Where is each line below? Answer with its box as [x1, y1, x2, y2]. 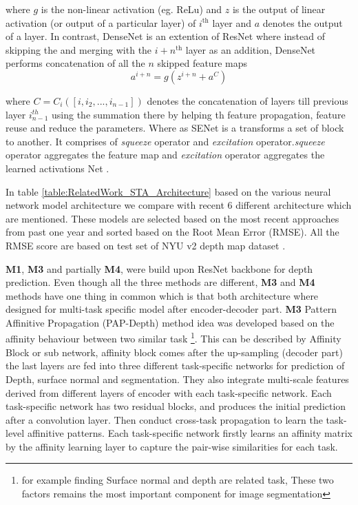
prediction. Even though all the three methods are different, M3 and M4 [6, 275, 315, 289]
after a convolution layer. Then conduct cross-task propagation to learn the [6, 412, 323, 426]
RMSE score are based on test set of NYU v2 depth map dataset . [6, 238, 286, 252]
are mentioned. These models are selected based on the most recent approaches [6, 211, 339, 225]
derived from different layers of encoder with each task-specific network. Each [6, 385, 332, 400]
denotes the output [262, 15, 343, 30]
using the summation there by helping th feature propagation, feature [52, 107, 346, 121]
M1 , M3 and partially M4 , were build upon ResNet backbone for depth [6, 261, 313, 276]
